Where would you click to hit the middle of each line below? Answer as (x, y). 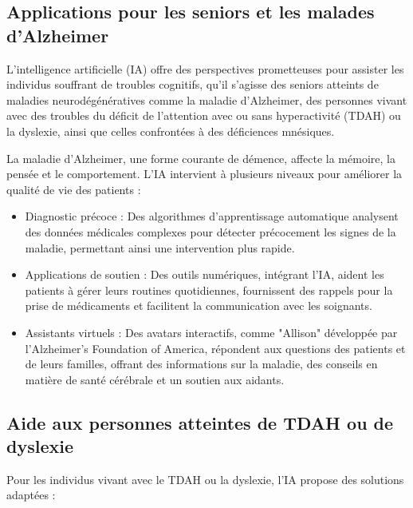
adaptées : (31, 495)
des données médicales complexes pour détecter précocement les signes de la (210, 231)
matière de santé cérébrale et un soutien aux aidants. (155, 379)
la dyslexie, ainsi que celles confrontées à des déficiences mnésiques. (171, 131)
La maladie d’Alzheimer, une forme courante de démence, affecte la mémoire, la (201, 158)
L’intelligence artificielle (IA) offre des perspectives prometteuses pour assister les (205, 68)
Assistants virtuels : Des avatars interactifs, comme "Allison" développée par (211, 332)
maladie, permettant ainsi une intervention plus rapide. (160, 247)
